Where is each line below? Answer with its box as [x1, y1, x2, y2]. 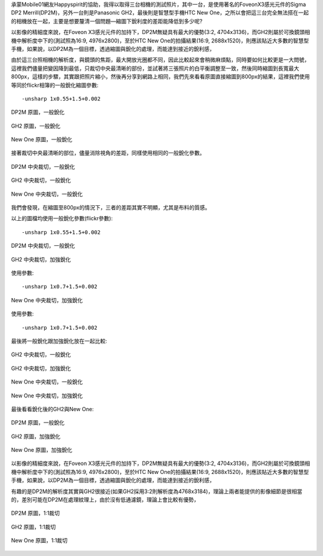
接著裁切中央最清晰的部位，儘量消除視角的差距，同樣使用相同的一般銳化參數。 [11, 150, 205, 157]
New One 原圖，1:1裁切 [11, 537, 68, 544]
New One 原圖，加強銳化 [11, 446, 72, 454]
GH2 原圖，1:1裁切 [11, 523, 56, 530]
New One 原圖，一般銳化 [11, 136, 72, 143]
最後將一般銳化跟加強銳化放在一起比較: [11, 337, 108, 344]
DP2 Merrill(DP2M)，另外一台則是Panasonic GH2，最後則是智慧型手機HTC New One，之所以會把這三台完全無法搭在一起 [11, 9, 309, 16]
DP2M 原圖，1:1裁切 [11, 509, 60, 517]
